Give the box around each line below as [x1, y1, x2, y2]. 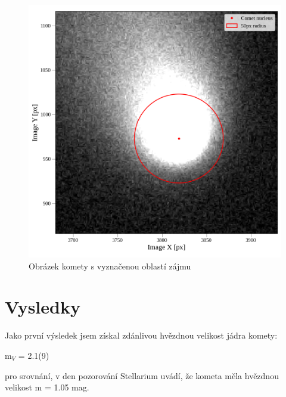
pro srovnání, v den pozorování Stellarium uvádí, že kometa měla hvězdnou [5, 369, 279, 382]
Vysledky [5, 294, 80, 319]
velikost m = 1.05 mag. [5, 381, 89, 393]
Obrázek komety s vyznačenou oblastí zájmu [29, 259, 191, 272]
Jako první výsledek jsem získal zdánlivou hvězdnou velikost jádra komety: [5, 329, 278, 342]
